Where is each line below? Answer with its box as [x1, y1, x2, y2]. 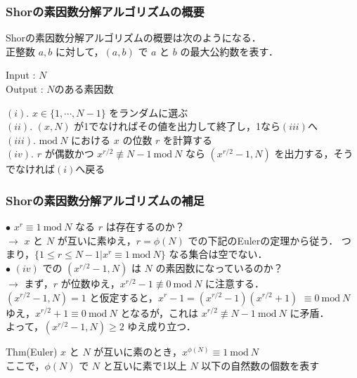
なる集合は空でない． [169, 247, 268, 261]
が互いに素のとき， [93, 344, 182, 359]
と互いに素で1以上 [103, 358, 187, 372]
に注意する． [205, 275, 265, 290]
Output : [6, 82, 44, 96]
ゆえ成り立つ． [127, 319, 196, 334]
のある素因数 [54, 82, 114, 96]
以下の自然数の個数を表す [201, 358, 320, 372]
